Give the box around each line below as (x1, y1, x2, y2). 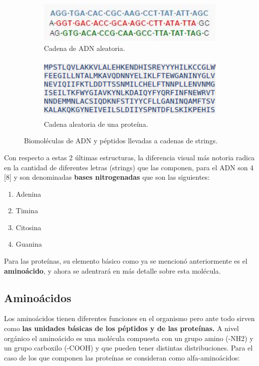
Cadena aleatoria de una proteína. (44, 118, 148, 129)
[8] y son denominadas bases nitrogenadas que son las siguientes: (4, 172, 210, 182)
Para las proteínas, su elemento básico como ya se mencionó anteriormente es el (4, 256, 248, 266)
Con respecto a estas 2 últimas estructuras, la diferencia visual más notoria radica (4, 152, 255, 162)
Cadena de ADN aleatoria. (44, 43, 125, 53)
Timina (15, 205, 38, 216)
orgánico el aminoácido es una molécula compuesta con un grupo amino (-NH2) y (4, 333, 254, 343)
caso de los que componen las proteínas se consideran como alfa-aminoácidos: (4, 352, 240, 363)
